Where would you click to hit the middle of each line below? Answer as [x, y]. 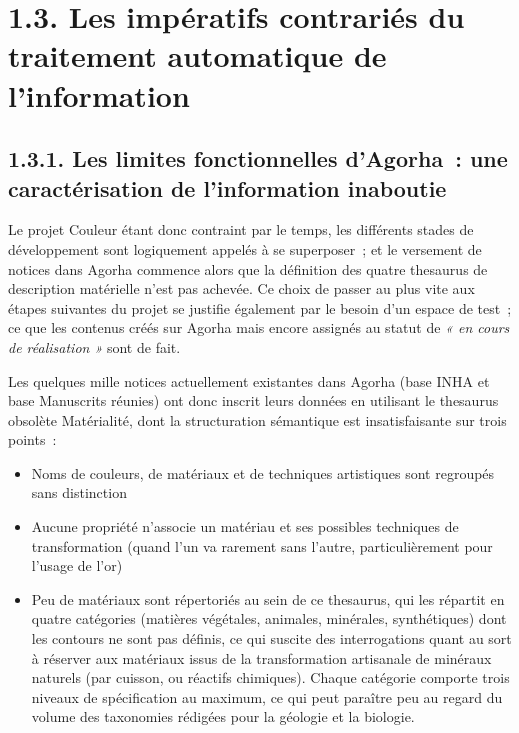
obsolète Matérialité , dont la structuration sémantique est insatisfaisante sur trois [257, 419]
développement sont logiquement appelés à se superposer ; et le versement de [245, 248]
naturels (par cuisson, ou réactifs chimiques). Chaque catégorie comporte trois [270, 677]
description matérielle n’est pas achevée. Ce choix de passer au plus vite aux [241, 288]
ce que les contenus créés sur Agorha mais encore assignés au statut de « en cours [259, 327]
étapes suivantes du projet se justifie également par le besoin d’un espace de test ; [260, 307]
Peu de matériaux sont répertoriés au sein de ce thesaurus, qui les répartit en [268, 598]
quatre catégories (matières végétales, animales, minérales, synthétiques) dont [269, 618]
